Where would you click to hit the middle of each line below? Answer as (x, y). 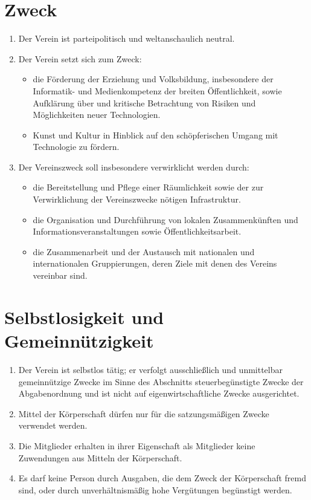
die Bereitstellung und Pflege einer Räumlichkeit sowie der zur (148, 187)
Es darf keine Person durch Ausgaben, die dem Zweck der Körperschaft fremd (162, 478)
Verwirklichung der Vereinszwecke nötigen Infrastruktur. (137, 199)
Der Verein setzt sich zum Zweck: (80, 58)
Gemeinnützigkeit (79, 340)
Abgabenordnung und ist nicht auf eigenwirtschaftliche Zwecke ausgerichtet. (159, 393)
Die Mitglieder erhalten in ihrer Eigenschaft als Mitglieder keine (137, 445)
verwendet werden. (53, 425)
